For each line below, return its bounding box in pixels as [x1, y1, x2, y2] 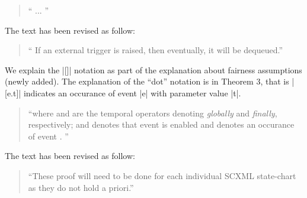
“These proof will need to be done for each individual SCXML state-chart [28, 169, 296, 181]
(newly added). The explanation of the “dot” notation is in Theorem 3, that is [5, 75, 289, 87]
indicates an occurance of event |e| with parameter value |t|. [23, 86, 241, 99]
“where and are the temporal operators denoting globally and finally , [28, 106, 277, 119]
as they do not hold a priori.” [28, 181, 134, 193]
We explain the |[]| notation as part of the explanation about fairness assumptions [5, 63, 302, 76]
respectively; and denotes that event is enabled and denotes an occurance [28, 118, 295, 131]
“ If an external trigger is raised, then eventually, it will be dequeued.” [28, 44, 283, 56]
